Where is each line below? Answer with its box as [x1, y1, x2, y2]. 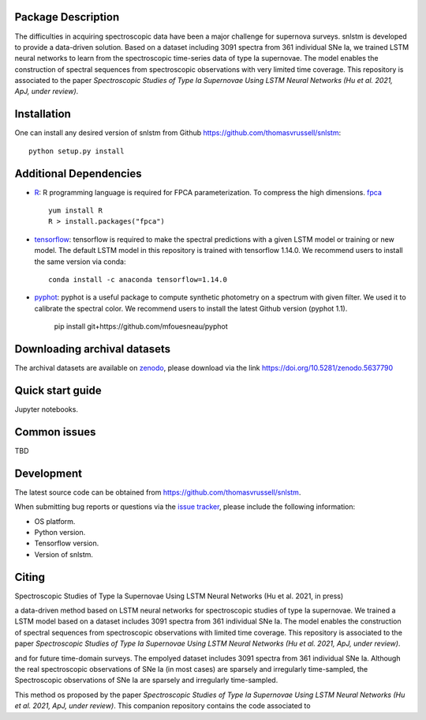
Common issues [14, 425, 96, 439]
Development [14, 466, 83, 480]
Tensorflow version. [34, 538, 99, 548]
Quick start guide [14, 383, 102, 397]
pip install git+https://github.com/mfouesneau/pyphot [54, 322, 228, 331]
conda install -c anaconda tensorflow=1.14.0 [48, 275, 228, 285]
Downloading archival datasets [14, 342, 171, 356]
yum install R [48, 206, 103, 215]
